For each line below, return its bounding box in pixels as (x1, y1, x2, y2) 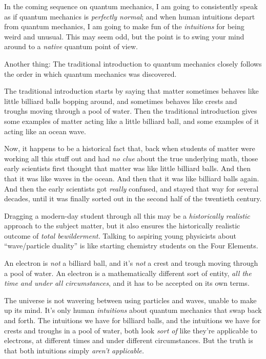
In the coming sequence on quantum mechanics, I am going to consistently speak (4, 1, 258, 11)
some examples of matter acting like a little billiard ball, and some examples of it (4, 115, 259, 126)
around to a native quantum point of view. (4, 41, 138, 52)
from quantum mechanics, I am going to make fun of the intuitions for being (4, 21, 244, 32)
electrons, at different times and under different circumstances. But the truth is (4, 335, 253, 346)
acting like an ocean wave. (4, 125, 86, 136)
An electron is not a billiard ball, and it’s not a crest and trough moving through (4, 258, 258, 268)
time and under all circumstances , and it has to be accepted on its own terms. (4, 278, 250, 288)
